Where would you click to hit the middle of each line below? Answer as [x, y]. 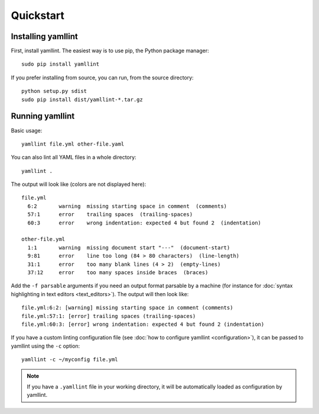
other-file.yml [43, 239]
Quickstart [38, 15]
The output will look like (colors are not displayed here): [79, 184]
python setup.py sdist [54, 91]
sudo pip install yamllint [61, 64]
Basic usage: [27, 130]
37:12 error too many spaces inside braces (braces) [118, 272]
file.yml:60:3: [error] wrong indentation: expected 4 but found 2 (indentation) [143, 324]
